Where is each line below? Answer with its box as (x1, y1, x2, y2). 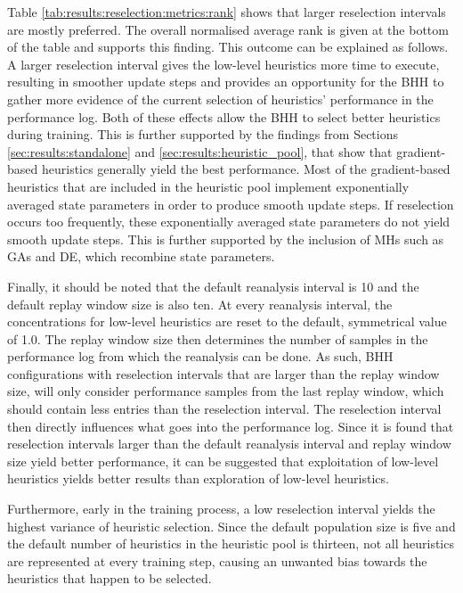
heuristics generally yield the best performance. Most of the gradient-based (41, 160, 451, 178)
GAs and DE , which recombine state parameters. (7, 247, 275, 266)
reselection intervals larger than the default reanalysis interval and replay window (7, 434, 451, 453)
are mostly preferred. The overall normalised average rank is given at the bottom (7, 20, 449, 38)
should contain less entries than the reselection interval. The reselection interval (7, 399, 442, 418)
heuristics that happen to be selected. (7, 569, 212, 588)
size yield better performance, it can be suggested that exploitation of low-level (7, 451, 439, 470)
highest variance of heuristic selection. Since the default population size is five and (7, 516, 456, 535)
